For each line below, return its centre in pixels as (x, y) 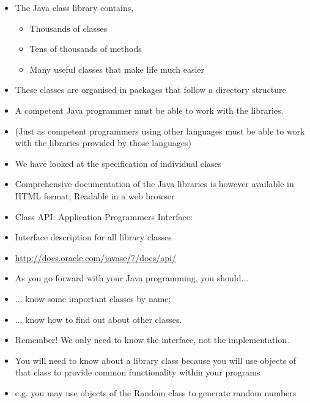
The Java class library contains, (74, 7)
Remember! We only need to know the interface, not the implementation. (152, 340)
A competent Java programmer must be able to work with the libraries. (149, 110)
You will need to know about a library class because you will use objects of (156, 360)
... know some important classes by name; (93, 298)
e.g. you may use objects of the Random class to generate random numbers (156, 392)
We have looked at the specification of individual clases (118, 163)
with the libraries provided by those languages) (103, 143)
